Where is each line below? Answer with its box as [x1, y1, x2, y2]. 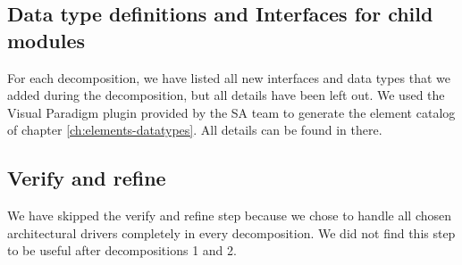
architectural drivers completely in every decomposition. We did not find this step [7, 223, 456, 242]
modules [7, 26, 86, 54]
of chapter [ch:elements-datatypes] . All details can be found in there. [7, 120, 382, 139]
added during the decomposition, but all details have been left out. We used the [7, 86, 445, 104]
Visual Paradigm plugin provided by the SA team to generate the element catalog [7, 103, 456, 121]
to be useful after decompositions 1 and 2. [7, 241, 237, 260]
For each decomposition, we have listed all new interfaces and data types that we [7, 68, 450, 87]
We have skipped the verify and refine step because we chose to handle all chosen [7, 206, 452, 225]
